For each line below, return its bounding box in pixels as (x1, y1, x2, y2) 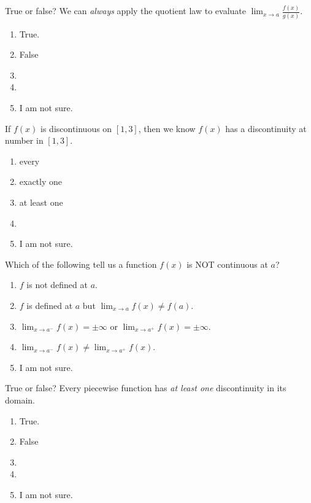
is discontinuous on (40, 122, 112, 135)
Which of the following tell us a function (5, 257, 157, 270)
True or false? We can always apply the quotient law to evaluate (5, 4, 246, 17)
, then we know (138, 122, 196, 135)
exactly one (19, 175, 63, 188)
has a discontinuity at (225, 122, 307, 135)
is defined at (26, 298, 73, 311)
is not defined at (26, 278, 88, 291)
